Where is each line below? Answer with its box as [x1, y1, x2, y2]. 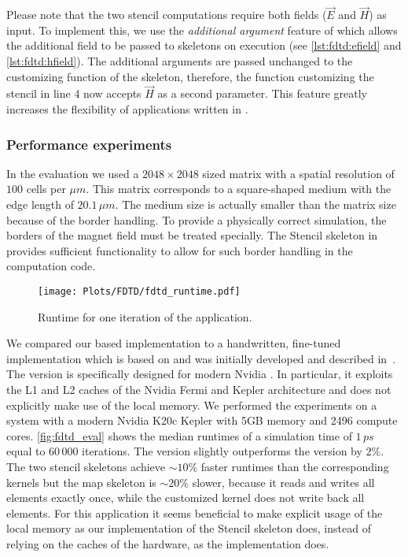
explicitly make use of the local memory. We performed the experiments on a [6, 396, 377, 413]
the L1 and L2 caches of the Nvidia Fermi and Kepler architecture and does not [6, 381, 391, 397]
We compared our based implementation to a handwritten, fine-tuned [6, 335, 341, 351]
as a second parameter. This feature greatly [157, 85, 367, 102]
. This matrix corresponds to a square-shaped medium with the [86, 180, 391, 197]
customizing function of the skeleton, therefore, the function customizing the [6, 68, 374, 84]
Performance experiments [6, 134, 172, 154]
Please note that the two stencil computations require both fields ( [6, 6, 327, 23]
